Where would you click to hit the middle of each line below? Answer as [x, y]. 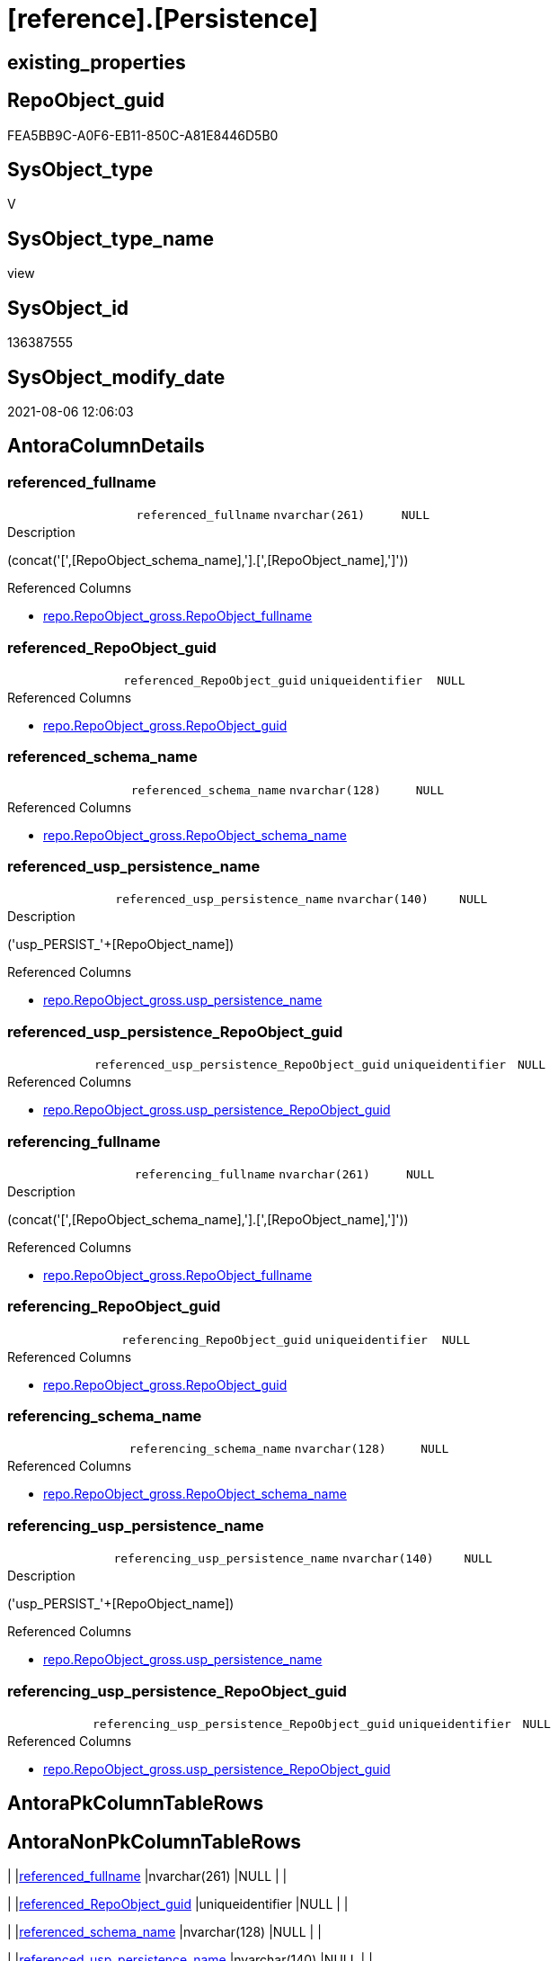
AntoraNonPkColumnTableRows [155, 1841]
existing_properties [97, 62]
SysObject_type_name [111, 238]
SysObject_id [68, 308]
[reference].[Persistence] [163, 19]
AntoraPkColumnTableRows [136, 1804]
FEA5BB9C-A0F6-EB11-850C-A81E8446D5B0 [143, 135]
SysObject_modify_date [116, 377]
